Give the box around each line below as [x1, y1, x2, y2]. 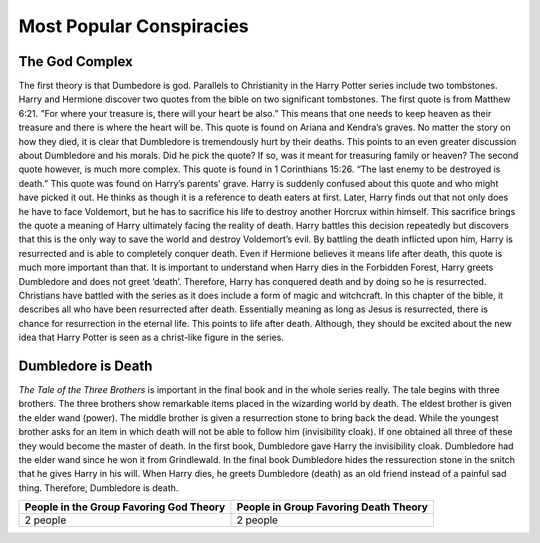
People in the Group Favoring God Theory [24, 500, 226, 514]
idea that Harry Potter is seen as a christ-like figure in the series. [18, 331, 285, 344]
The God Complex [18, 53, 134, 70]
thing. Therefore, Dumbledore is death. [18, 481, 179, 494]
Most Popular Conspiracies [18, 15, 249, 37]
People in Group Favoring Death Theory [236, 500, 429, 514]
